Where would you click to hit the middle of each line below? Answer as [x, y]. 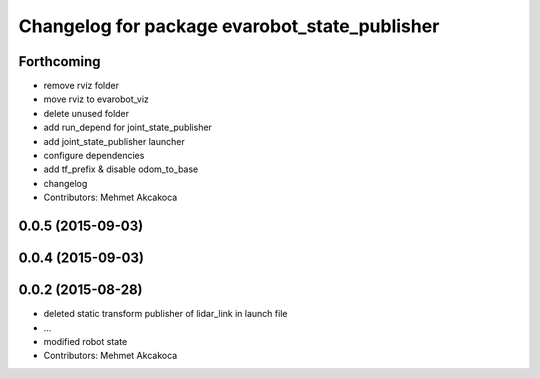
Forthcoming [59, 61]
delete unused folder [86, 113]
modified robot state [85, 341]
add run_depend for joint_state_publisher [127, 127]
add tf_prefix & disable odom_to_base [121, 169]
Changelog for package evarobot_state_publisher [229, 26]
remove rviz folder [81, 86]
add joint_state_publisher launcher [114, 141]
